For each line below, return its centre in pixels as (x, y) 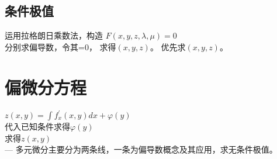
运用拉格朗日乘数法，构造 (54, 35)
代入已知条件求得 (37, 127)
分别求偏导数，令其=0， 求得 (60, 46)
